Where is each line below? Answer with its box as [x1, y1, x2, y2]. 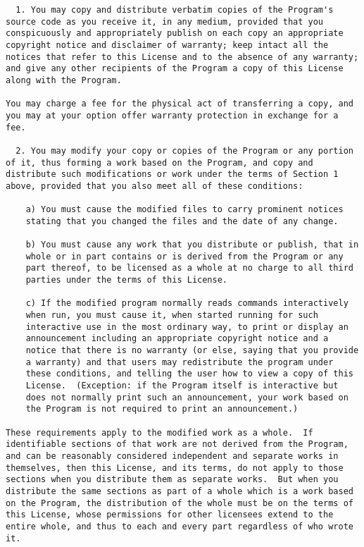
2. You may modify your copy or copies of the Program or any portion [15, 145, 353, 156]
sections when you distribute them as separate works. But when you [6, 474, 339, 485]
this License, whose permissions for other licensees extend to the [6, 510, 334, 520]
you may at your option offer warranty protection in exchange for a [6, 110, 339, 121]
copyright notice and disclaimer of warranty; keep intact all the [6, 39, 329, 50]
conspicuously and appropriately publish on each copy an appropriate [6, 28, 344, 39]
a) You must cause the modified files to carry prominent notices [25, 204, 344, 215]
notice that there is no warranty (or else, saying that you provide [25, 345, 359, 356]
